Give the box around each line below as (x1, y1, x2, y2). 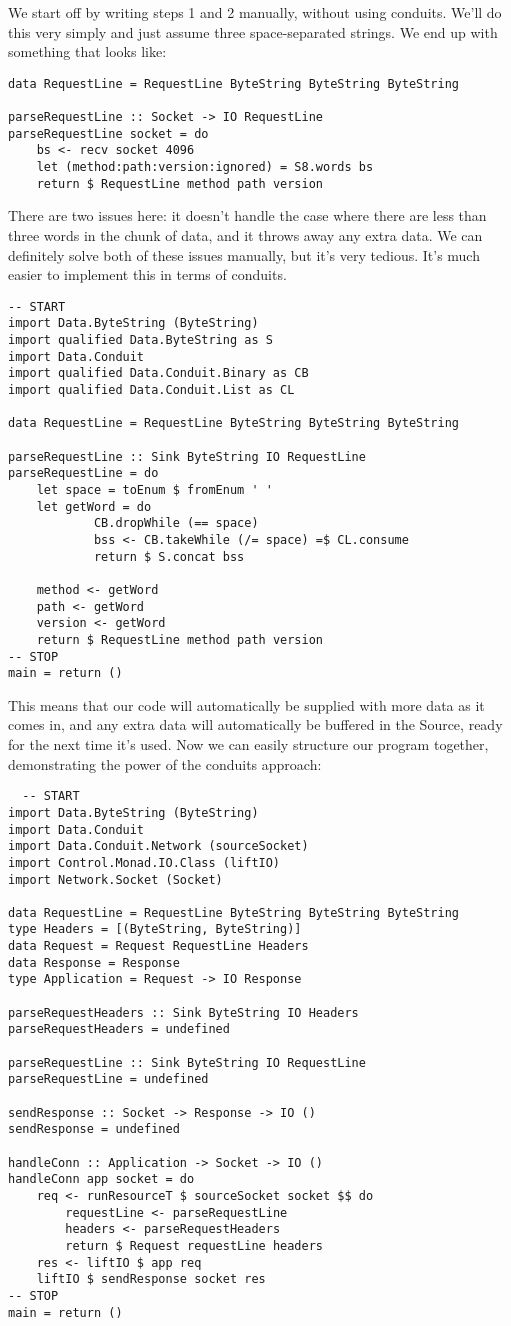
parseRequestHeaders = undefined (8, 1022, 230, 1037)
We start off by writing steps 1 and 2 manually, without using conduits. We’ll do (8, 2, 502, 22)
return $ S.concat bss (93, 549, 245, 564)
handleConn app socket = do (8, 1172, 195, 1187)
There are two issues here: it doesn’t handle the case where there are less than (8, 205, 487, 226)
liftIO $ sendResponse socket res (36, 1272, 266, 1287)
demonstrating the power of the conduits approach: (8, 753, 322, 774)
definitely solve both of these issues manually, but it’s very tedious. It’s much (8, 244, 480, 265)
